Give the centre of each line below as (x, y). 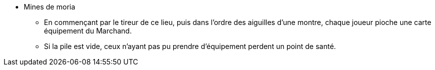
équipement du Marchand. (88, 31)
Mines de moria (50, 7)
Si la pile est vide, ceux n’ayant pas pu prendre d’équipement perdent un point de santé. (190, 46)
